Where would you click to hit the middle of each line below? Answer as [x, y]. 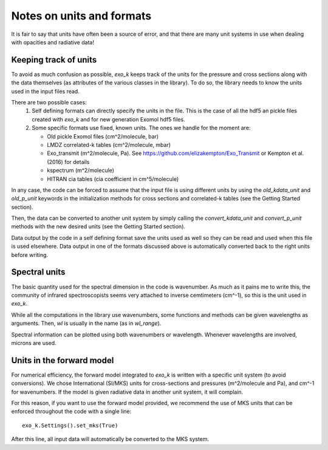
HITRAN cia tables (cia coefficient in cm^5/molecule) [113, 179]
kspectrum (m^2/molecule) [81, 171]
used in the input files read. [46, 91]
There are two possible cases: [49, 103]
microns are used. [34, 343]
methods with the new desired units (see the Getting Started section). [98, 227]
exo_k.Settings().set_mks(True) [70, 425]
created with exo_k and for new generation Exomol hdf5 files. [108, 119]
